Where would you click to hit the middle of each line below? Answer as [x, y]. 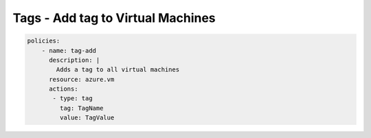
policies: [44, 41]
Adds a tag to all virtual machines [118, 70]
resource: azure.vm [82, 79]
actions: [64, 89]
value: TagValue [87, 118]
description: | [75, 60]
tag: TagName [81, 108]
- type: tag [72, 99]
